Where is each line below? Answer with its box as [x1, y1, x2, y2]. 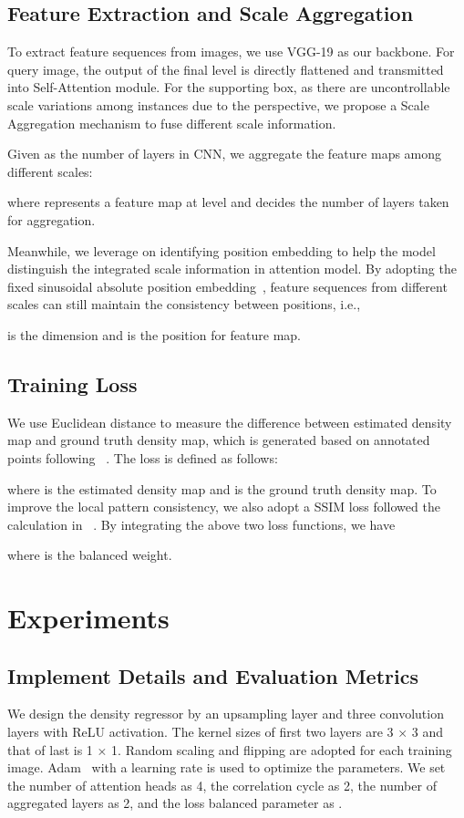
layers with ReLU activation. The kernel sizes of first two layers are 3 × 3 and [7, 722, 444, 741]
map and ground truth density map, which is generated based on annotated [7, 430, 430, 450]
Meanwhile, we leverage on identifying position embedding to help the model [7, 241, 436, 260]
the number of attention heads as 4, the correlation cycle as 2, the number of [7, 775, 437, 794]
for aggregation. [7, 210, 96, 229]
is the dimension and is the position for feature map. [7, 325, 302, 344]
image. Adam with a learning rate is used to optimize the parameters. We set [7, 758, 446, 777]
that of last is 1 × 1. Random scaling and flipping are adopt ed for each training [7, 740, 452, 759]
